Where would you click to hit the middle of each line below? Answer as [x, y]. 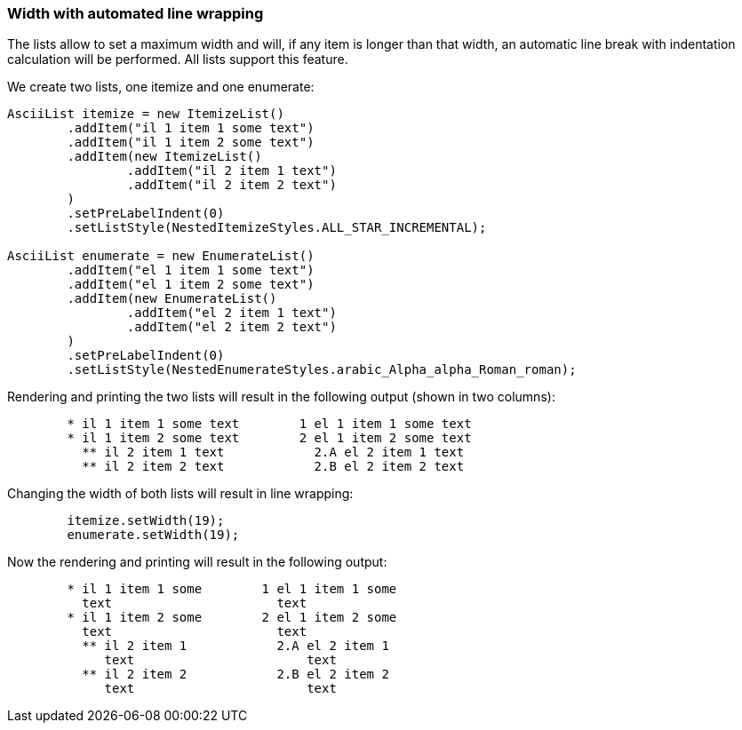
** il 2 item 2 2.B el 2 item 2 [235, 674]
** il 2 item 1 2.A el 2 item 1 [235, 646]
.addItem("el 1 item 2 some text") [191, 285]
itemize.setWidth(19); [146, 521]
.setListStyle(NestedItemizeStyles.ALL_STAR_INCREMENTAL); [277, 228]
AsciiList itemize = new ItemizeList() [146, 114]
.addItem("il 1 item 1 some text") [191, 128]
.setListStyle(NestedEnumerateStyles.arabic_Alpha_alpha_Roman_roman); [322, 370]
